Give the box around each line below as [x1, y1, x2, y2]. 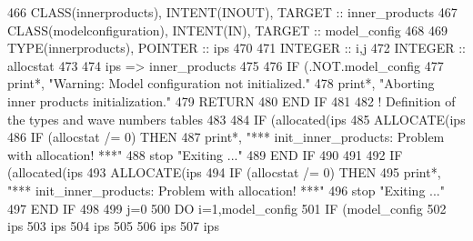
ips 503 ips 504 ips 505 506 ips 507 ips [7, 216, 219, 236]
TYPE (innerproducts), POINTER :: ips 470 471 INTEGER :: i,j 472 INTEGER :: [7, 38, 466, 57]
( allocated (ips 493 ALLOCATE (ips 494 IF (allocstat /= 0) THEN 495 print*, [7, 163, 441, 182]
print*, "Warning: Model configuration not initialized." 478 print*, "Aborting [7, 74, 435, 93]
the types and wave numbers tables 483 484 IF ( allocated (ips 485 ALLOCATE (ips [7, 109, 466, 128]
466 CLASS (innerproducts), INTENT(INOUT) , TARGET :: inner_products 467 [7, 3, 458, 21]
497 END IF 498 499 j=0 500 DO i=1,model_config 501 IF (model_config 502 [7, 198, 447, 217]
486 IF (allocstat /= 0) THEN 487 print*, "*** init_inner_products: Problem [7, 127, 445, 146]
